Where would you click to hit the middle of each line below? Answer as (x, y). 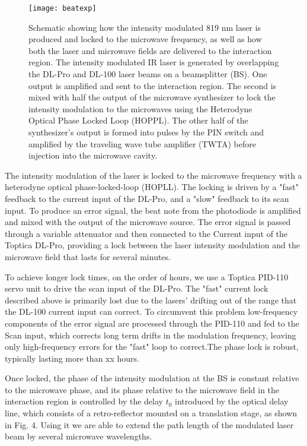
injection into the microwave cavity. (93, 155)
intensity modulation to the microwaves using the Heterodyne (140, 108)
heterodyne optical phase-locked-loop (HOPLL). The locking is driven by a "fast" (152, 187)
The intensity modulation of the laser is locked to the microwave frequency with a (153, 175)
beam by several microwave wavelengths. (79, 436)
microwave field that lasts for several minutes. (88, 256)
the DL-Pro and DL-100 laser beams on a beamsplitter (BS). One (148, 74)
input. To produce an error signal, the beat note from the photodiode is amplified (153, 210)
